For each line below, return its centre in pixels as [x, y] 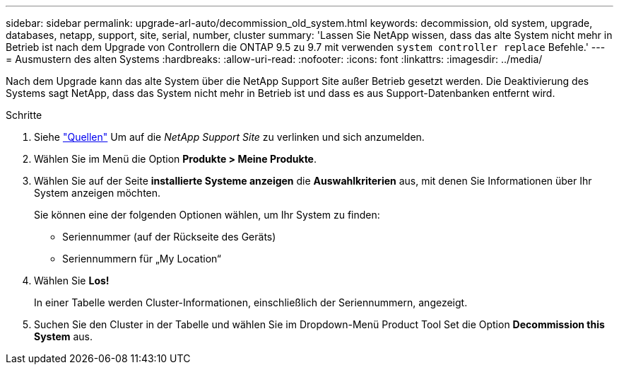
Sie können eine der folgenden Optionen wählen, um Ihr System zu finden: [207, 215]
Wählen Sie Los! [72, 281]
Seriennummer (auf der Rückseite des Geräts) [169, 237]
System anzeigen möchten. [98, 193]
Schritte [24, 115]
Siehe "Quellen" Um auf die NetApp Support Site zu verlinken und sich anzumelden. [229, 137]
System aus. [64, 336]
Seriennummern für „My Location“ [142, 259]
